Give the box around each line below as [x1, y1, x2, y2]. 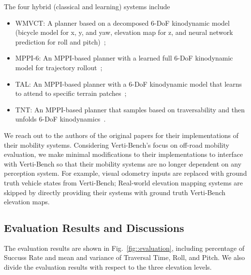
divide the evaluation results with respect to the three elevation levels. [4, 262, 212, 272]
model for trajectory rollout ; [15, 62, 103, 72]
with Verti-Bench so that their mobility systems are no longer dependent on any [4, 158, 242, 168]
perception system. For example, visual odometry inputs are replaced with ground [4, 168, 247, 178]
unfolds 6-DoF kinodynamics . [15, 114, 106, 124]
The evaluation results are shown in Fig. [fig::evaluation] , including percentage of [4, 243, 245, 253]
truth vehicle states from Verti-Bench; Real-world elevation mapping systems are [4, 177, 243, 187]
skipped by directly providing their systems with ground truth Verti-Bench [4, 187, 226, 197]
